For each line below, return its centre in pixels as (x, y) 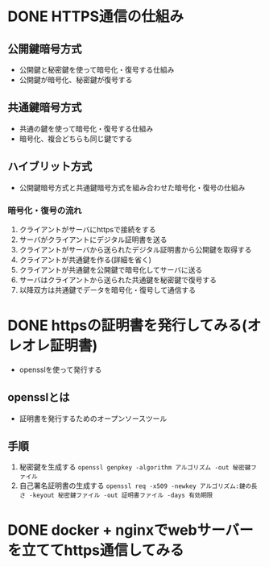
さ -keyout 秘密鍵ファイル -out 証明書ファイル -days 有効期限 (116, 496)
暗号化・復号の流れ (45, 211)
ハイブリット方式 (50, 167)
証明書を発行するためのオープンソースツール (93, 418)
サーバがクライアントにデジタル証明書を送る (93, 240)
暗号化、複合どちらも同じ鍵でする (76, 139)
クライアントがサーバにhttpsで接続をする (87, 229)
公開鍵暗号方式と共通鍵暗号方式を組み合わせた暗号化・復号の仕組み (132, 187)
